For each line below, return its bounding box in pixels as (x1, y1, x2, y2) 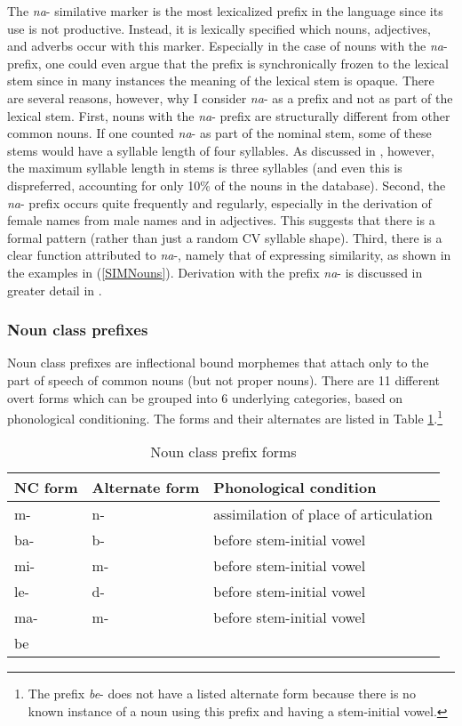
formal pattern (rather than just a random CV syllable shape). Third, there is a (7, 228, 442, 246)
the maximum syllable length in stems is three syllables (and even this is (7, 158, 402, 177)
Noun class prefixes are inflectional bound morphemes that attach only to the (7, 353, 429, 372)
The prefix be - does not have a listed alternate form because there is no (28, 684, 416, 703)
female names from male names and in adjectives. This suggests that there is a (7, 211, 435, 230)
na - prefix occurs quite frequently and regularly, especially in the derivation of (7, 193, 432, 212)
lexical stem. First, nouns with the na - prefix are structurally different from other (7, 106, 450, 125)
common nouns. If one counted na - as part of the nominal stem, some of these (7, 124, 432, 142)
